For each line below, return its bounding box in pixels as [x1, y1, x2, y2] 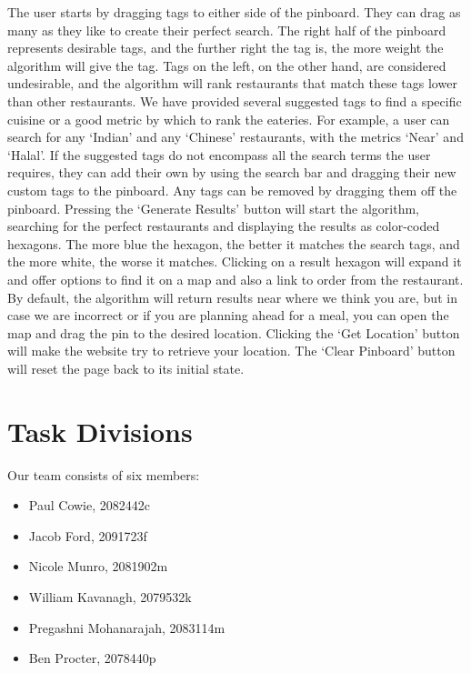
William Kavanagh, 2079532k [28, 587, 192, 606]
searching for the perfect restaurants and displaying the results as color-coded [7, 216, 440, 236]
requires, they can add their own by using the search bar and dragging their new [7, 163, 456, 182]
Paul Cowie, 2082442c [28, 496, 150, 515]
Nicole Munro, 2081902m [28, 557, 168, 576]
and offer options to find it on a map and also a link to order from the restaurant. [7, 269, 464, 288]
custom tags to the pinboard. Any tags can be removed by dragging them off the [7, 180, 457, 199]
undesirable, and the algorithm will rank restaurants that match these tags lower [7, 74, 457, 93]
